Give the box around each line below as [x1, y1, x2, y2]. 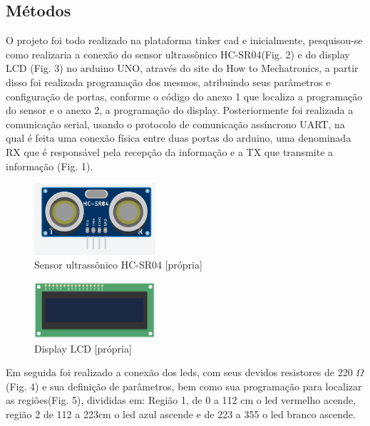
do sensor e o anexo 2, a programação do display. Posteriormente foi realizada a [6, 103, 354, 118]
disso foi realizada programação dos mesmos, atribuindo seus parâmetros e [6, 74, 331, 89]
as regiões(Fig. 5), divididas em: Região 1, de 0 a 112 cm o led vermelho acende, [6, 393, 356, 407]
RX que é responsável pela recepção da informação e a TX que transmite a [6, 144, 334, 159]
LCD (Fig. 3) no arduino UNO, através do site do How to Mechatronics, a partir [6, 61, 359, 76]
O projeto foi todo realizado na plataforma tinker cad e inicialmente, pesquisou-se [6, 33, 363, 48]
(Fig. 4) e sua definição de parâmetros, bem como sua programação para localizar [6, 378, 362, 393]
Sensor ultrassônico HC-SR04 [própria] [34, 257, 202, 272]
